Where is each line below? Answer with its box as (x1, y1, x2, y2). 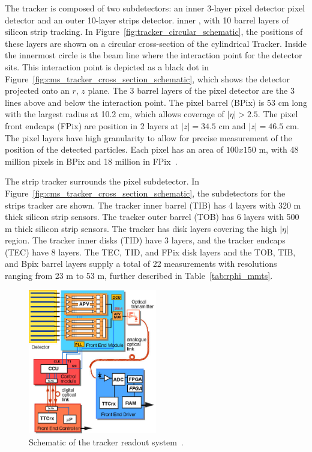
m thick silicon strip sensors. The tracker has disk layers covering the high (5, 222, 277, 234)
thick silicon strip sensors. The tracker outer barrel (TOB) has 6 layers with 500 (5, 210, 299, 223)
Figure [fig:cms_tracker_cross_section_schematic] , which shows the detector (5, 72, 290, 85)
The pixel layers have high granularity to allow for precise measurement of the (5, 131, 292, 144)
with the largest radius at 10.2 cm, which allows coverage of (5, 108, 224, 120)
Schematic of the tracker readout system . (29, 435, 184, 448)
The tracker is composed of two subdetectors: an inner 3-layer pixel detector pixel (5, 2, 305, 14)
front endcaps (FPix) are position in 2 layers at (5, 119, 179, 132)
